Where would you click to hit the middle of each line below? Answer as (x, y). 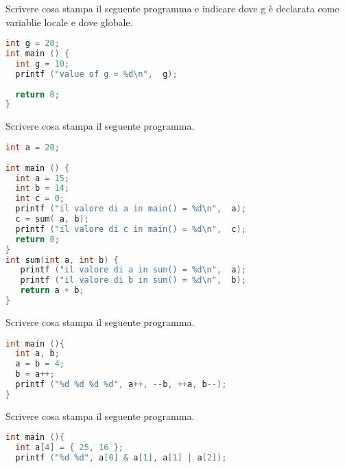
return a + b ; (52, 291)
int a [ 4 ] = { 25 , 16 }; (70, 448)
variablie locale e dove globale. (69, 22)
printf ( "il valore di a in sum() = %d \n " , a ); (133, 270)
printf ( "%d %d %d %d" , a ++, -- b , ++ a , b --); (121, 384)
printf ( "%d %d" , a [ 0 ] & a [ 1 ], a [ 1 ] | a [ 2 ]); (121, 458)
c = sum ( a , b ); (52, 219)
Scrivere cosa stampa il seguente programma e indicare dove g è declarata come (172, 8)
